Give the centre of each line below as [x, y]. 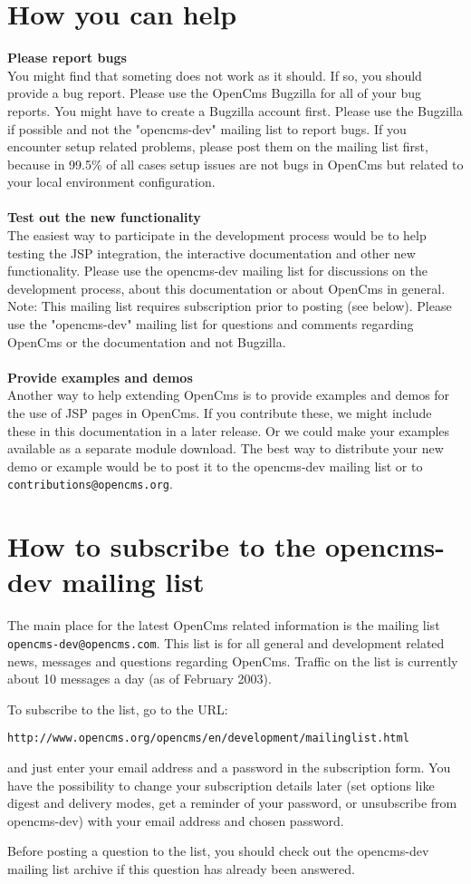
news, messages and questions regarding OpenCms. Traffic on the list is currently [233, 661]
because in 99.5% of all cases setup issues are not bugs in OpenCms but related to [235, 164]
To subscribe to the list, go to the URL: [118, 709]
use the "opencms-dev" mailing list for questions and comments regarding [211, 324]
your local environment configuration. [111, 182]
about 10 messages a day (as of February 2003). [139, 679]
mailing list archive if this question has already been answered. [181, 869]
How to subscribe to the [162, 546]
